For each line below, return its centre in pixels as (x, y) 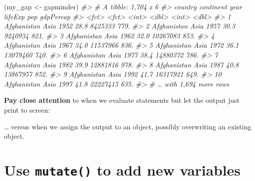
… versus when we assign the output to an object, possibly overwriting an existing (128, 126)
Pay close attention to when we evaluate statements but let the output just (122, 100)
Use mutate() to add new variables (122, 169)
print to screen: (27, 109)
